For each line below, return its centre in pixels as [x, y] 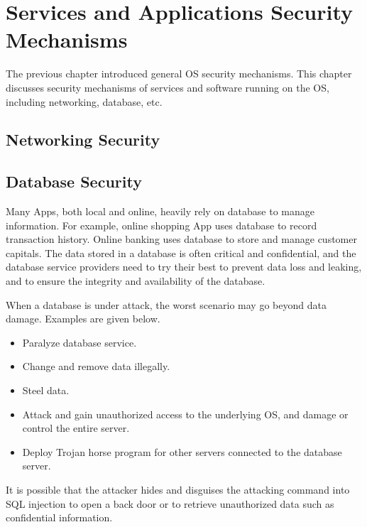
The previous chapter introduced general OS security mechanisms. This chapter [179, 74]
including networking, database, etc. [84, 101]
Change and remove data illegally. [96, 366]
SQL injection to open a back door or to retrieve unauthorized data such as [170, 503]
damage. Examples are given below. [83, 319]
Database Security [74, 181]
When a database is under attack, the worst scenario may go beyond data [166, 304]
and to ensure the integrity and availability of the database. [136, 281]
